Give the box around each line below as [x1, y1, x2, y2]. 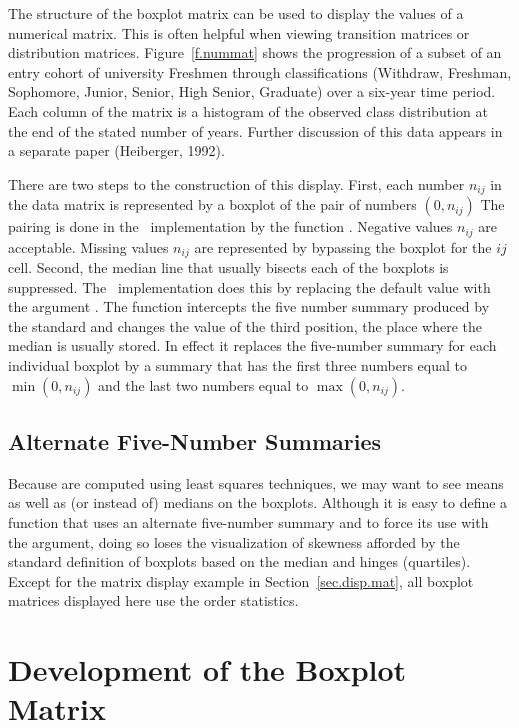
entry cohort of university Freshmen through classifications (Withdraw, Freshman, [8, 61, 512, 82]
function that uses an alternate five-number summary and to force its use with [8, 512, 489, 533]
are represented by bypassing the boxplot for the [194, 236, 492, 257]
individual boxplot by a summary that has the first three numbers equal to [8, 355, 468, 376]
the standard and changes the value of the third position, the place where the [8, 315, 483, 336]
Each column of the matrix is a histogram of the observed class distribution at [8, 100, 488, 121]
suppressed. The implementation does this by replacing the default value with [8, 276, 491, 297]
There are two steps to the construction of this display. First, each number [8, 173, 465, 194]
